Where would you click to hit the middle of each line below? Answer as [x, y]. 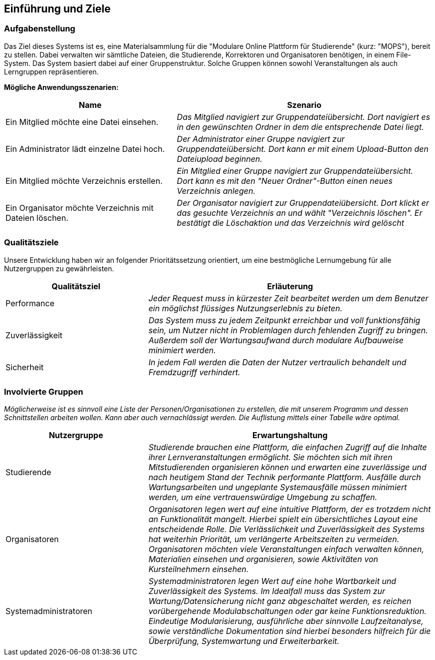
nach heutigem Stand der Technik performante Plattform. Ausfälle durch [285, 477]
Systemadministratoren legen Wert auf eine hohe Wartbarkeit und [272, 581]
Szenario [304, 105]
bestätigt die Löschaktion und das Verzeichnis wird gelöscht [290, 223]
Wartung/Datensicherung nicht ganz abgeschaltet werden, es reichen [280, 601]
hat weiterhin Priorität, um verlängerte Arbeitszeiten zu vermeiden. [274, 539]
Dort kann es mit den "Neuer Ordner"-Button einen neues [285, 181]
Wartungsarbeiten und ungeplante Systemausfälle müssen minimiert [278, 487]
